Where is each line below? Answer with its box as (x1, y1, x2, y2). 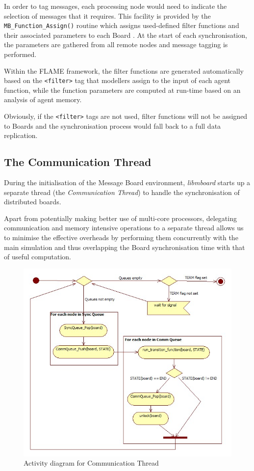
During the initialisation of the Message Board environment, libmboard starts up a (4, 177, 251, 188)
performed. (4, 49, 37, 59)
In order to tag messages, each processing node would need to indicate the (4, 1, 227, 11)
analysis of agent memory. (4, 94, 82, 105)
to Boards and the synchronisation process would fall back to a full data (4, 120, 221, 131)
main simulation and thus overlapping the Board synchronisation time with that (4, 242, 245, 252)
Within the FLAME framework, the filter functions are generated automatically (4, 65, 244, 76)
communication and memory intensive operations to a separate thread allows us (4, 222, 244, 233)
